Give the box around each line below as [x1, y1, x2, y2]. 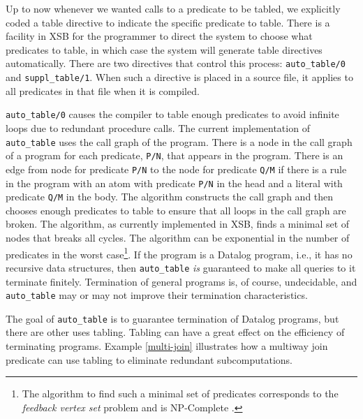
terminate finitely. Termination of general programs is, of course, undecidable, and [6, 274, 357, 288]
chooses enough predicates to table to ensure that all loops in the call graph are [6, 203, 346, 217]
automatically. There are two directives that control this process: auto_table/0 [6, 56, 346, 71]
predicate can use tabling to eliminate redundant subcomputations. [6, 352, 293, 367]
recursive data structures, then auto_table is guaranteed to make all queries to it [6, 260, 356, 274]
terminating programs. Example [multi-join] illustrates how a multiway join [6, 339, 328, 353]
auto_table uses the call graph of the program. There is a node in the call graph [6, 134, 353, 149]
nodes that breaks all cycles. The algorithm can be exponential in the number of [6, 230, 350, 244]
